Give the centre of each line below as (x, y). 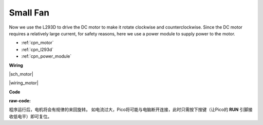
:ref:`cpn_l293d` (37, 49)
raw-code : (20, 101)
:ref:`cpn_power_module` (46, 56)
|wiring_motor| (24, 83)
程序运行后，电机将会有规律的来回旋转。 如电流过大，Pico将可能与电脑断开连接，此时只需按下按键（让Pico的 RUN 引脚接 (131, 109)
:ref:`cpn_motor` (37, 43)
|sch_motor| (21, 74)
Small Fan (29, 13)
